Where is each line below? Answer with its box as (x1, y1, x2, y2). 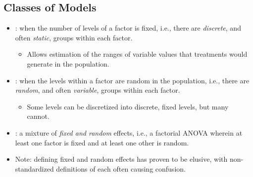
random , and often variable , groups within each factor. (15, 85, 180, 95)
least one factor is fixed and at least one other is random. (15, 137, 189, 147)
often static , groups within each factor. (15, 32, 133, 42)
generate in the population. (27, 58, 109, 69)
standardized (15, 163, 54, 174)
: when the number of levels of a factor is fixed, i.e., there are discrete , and (15, 23, 241, 33)
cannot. (27, 111, 50, 121)
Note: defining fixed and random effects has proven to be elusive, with (15, 154, 228, 164)
